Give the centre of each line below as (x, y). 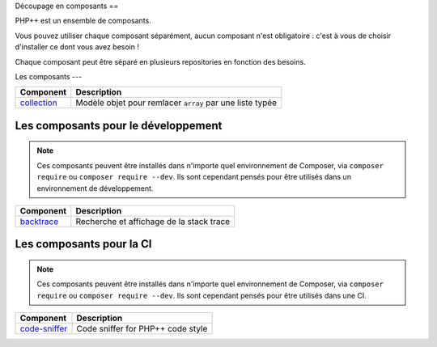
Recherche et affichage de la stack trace (153, 221)
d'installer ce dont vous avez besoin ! (77, 47)
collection (38, 103)
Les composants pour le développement (119, 125)
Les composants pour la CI (83, 244)
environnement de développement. (95, 188)
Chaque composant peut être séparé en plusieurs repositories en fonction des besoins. (161, 61)
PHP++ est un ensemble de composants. (83, 21)
